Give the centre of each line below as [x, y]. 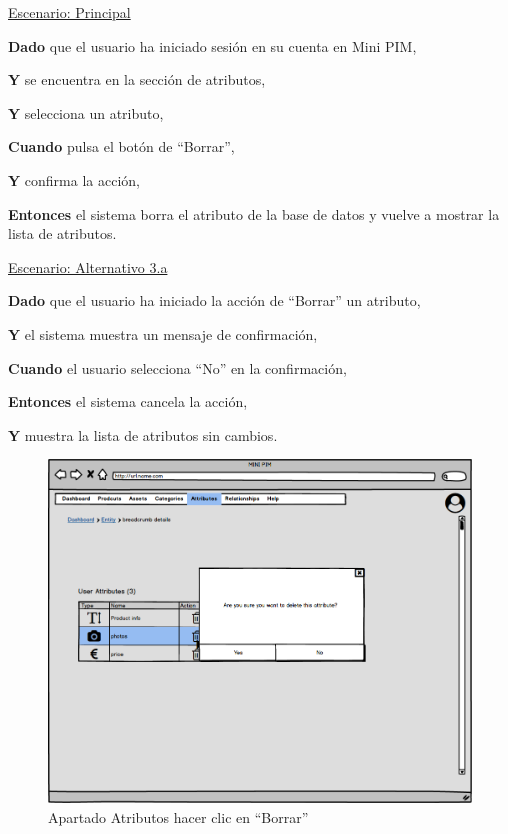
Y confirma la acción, [74, 179]
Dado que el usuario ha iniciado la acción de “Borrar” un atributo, [214, 300]
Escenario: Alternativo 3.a [88, 266]
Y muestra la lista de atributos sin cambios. [143, 434]
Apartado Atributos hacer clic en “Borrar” [178, 816]
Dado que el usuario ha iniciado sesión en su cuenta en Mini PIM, [212, 45]
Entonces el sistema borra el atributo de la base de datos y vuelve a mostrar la [254, 213]
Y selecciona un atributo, [86, 112]
